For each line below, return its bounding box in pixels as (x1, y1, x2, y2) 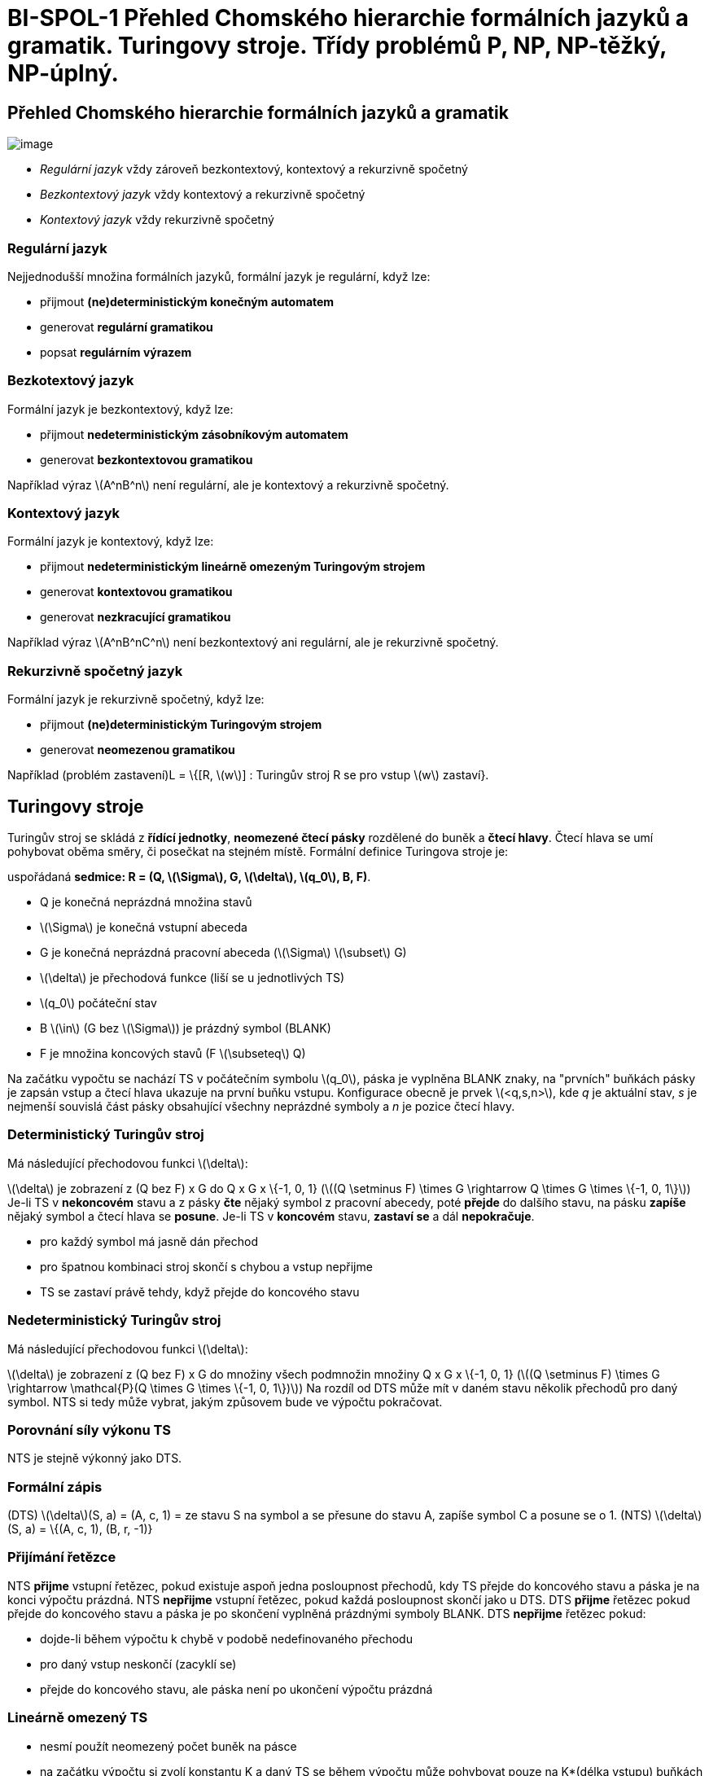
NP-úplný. (7, 59, 119, 87)
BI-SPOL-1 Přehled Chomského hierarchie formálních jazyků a (7, 4, 689, 32)
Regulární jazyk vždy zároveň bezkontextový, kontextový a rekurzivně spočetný (40, 162, 468, 177)
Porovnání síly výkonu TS (7, 1421, 172, 1438)
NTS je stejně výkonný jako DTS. (7, 1451, 182, 1466)
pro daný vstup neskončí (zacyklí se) (40, 1656, 237, 1671)
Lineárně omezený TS (7, 1709, 148, 1726)
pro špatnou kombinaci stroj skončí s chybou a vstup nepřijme (40, 1259, 373, 1274)
